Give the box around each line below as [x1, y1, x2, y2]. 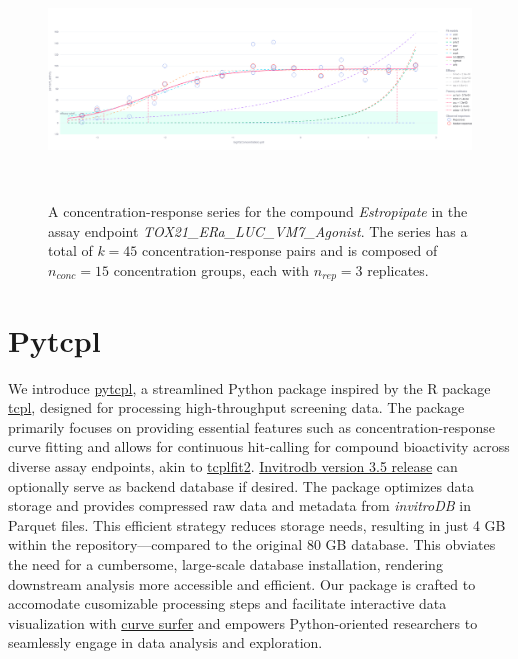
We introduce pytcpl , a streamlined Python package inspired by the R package [8, 377, 491, 398]
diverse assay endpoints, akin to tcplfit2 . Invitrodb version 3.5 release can [8, 455, 458, 476]
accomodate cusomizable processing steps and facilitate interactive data [8, 593, 447, 614]
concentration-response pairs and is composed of [142, 240, 438, 261]
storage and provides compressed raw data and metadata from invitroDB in [8, 495, 471, 516]
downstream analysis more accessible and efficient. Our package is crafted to [8, 573, 476, 594]
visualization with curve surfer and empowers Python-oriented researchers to [8, 612, 478, 633]
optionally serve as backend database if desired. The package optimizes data [8, 475, 474, 496]
